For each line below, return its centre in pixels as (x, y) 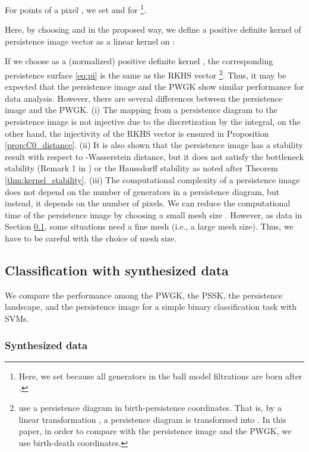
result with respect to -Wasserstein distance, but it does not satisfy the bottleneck (154, 156)
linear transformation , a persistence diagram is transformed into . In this (152, 419)
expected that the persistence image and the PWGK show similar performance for (154, 87)
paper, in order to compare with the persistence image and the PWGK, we (155, 431)
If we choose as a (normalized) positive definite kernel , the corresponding (139, 61)
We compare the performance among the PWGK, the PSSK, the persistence (144, 295)
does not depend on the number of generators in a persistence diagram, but (142, 191)
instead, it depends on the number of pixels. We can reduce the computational (148, 203)
